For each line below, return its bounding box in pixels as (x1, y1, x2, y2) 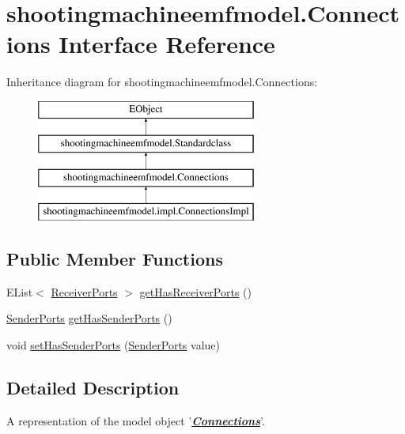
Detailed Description (6, 376, 180, 400)
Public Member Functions (6, 247, 223, 271)
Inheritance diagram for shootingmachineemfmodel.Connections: (6, 74, 318, 90)
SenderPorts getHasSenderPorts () (6, 310, 172, 326)
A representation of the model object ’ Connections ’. (6, 412, 265, 428)
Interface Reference (59, 28, 275, 60)
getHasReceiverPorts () (139, 283, 252, 300)
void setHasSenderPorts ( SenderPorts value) (6, 337, 220, 353)
